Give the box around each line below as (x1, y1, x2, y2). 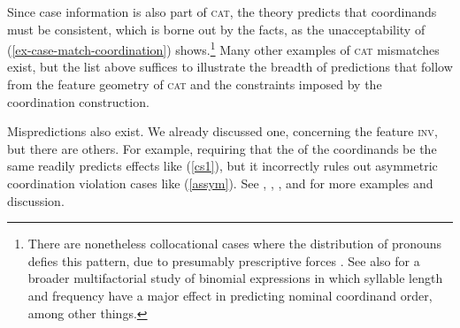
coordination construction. (7, 92, 149, 111)
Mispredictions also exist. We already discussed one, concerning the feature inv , (7, 122, 438, 141)
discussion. (7, 191, 65, 210)
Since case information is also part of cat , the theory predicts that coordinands (7, 3, 437, 20)
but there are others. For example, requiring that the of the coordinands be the (7, 139, 437, 157)
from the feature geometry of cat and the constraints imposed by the (7, 75, 382, 94)
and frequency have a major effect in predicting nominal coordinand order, (27, 286, 433, 304)
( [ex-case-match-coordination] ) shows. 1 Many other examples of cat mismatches (7, 38, 440, 58)
